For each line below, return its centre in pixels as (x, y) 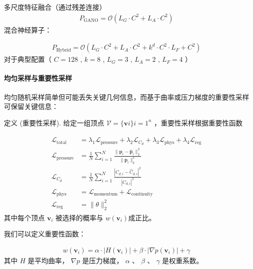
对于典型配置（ (28, 59)
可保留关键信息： (31, 106)
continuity (142, 194)
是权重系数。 (183, 260)
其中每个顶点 (24, 217)
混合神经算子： (28, 29)
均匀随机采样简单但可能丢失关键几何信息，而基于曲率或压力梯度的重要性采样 (126, 97)
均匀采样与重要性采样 (38, 78)
